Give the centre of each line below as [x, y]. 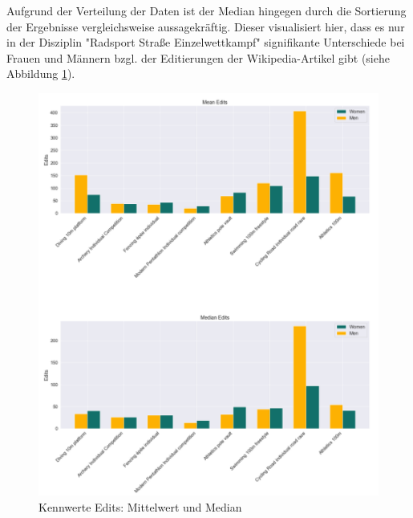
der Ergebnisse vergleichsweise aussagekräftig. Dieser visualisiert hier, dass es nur [206, 26]
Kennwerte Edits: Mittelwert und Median [140, 506]
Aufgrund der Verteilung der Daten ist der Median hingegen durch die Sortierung [206, 10]
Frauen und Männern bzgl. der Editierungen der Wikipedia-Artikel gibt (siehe [198, 57]
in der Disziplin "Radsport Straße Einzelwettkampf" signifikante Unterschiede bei [206, 42]
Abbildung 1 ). [41, 73]
